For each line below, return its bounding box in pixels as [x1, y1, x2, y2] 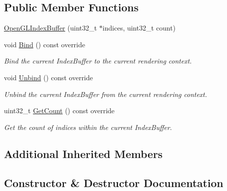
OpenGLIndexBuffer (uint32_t [4, 23, 97, 33]
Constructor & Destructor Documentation [4, 175, 224, 190]
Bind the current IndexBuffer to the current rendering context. [4, 56, 192, 66]
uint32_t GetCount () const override [4, 105, 115, 116]
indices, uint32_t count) [102, 23, 176, 33]
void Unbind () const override [4, 72, 93, 82]
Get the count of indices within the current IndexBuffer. [4, 122, 172, 132]
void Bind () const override [4, 39, 85, 49]
